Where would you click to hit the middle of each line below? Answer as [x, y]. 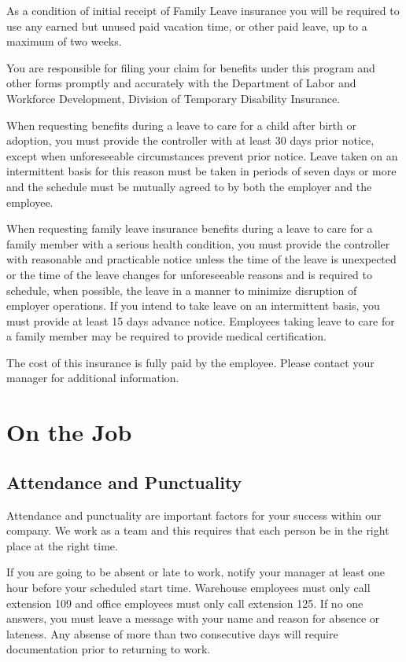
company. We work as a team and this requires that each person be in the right [198, 530]
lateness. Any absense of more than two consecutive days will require [172, 633]
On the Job [69, 432]
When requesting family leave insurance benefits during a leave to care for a [190, 228]
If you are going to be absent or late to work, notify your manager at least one [196, 572]
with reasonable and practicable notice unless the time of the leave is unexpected [201, 259]
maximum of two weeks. [64, 41]
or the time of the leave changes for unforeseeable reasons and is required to [189, 274]
